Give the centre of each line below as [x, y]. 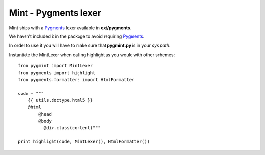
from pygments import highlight [57, 73]
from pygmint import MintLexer [55, 66]
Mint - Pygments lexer [55, 13]
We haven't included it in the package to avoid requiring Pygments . [77, 36]
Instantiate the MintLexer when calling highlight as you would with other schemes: [92, 55]
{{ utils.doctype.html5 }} [60, 100]
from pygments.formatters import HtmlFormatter [76, 79]
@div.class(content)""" [72, 128]
